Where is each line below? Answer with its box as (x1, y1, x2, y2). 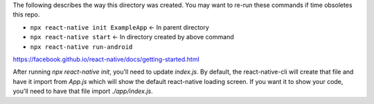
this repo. (12, 10, 40, 19)
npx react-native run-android (30, 43, 133, 51)
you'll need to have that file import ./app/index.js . (12, 87, 153, 96)
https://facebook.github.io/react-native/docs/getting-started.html (12, 55, 200, 63)
